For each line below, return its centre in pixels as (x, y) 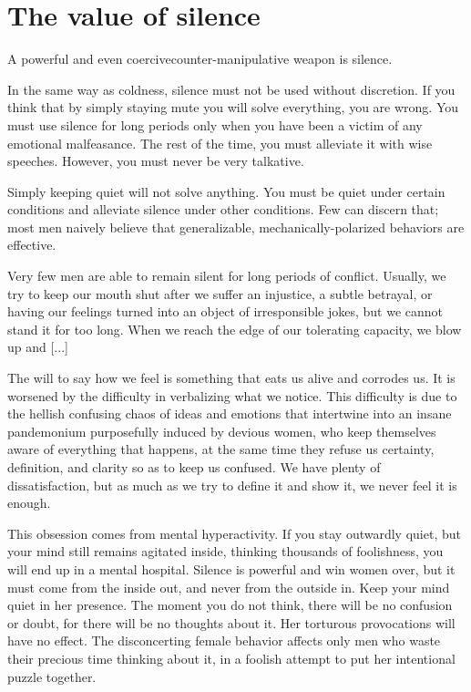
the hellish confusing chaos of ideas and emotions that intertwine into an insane (230, 413)
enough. (29, 503)
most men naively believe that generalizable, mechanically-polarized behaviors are (236, 227)
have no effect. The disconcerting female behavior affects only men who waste (224, 640)
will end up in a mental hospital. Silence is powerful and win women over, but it (231, 568)
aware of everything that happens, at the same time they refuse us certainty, (221, 449)
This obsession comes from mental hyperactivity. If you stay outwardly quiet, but (234, 533)
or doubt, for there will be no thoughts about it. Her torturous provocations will (231, 622)
